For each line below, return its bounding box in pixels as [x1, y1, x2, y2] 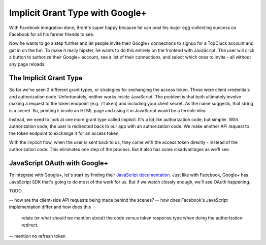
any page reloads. [9, 61, 46, 67]
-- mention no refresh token [9, 233, 66, 239]
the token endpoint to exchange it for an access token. [9, 130, 120, 136]
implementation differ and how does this [9, 204, 91, 210]
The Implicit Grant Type [9, 74, 83, 82]
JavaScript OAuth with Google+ [9, 159, 108, 167]
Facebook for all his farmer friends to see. [9, 31, 95, 37]
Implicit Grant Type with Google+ [9, 7, 147, 18]
